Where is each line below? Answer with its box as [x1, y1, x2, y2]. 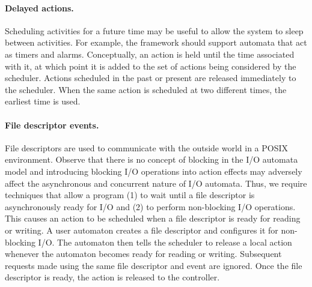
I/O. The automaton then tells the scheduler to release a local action [38, 235, 292, 248]
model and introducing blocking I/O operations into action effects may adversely [5, 165, 302, 177]
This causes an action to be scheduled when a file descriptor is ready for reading [5, 212, 301, 225]
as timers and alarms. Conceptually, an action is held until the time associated [5, 47, 295, 60]
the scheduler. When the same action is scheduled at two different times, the [5, 83, 287, 95]
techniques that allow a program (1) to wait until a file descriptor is [5, 189, 255, 201]
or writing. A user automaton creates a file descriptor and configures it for [5, 223, 278, 236]
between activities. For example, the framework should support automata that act [5, 36, 307, 49]
